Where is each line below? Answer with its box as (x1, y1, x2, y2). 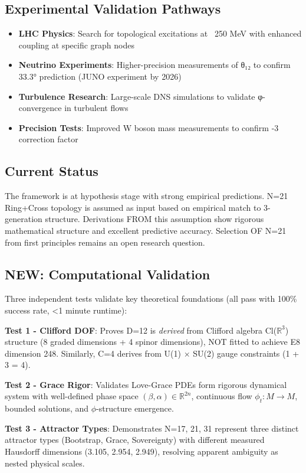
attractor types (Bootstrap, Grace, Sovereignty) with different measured (5, 433, 265, 446)
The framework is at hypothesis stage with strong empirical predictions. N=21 (5, 190, 288, 202)
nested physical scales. (5, 456, 85, 469)
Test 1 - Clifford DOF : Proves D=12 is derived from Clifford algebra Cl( (5, 324, 277, 336)
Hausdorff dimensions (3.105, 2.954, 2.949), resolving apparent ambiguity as (5, 445, 278, 458)
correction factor (18, 133, 78, 145)
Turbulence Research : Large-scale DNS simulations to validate (18, 90, 255, 102)
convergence (18, 102, 62, 114)
